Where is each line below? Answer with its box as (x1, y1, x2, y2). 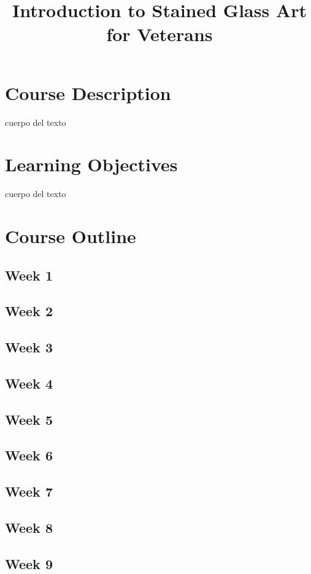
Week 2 (5, 301, 53, 320)
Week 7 (5, 482, 53, 501)
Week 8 (5, 518, 53, 537)
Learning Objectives (5, 152, 178, 177)
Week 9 (5, 554, 53, 573)
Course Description (5, 80, 171, 105)
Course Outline (5, 223, 136, 248)
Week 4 (5, 373, 53, 392)
